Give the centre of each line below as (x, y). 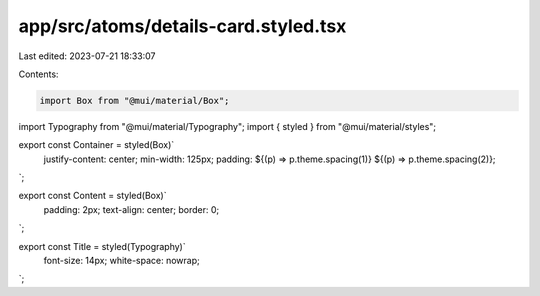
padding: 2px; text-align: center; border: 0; (131, 209)
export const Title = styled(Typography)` (102, 246)
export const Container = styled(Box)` (96, 145)
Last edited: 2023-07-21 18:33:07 (87, 56)
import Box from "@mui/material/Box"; (134, 100)
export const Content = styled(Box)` (92, 196)
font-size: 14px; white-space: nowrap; (121, 261)
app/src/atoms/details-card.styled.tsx (182, 26)
